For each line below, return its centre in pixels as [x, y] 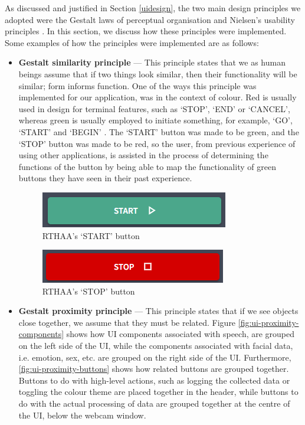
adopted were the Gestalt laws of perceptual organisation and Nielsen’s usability [150, 19]
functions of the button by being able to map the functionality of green [147, 166]
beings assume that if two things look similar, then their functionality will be [158, 73]
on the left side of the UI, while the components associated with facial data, [156, 346]
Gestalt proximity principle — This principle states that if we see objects [158, 311]
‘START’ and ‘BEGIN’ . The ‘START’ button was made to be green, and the [159, 131]
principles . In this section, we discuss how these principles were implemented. [146, 31]
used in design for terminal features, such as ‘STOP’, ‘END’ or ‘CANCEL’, [154, 108]
